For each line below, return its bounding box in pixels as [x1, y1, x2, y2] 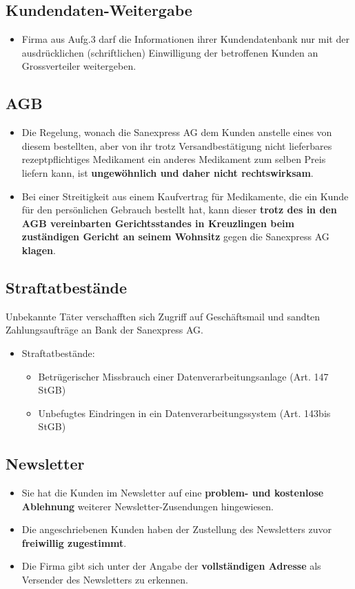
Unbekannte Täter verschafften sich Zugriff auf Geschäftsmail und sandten [6, 309, 321, 323]
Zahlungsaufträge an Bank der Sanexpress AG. [6, 322, 203, 337]
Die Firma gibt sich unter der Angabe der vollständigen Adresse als [21, 559, 321, 573]
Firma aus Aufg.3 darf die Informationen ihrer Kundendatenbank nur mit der [21, 32, 349, 46]
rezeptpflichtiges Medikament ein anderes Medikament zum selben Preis [21, 152, 326, 166]
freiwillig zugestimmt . [21, 535, 127, 550]
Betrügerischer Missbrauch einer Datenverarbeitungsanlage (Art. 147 [38, 369, 329, 383]
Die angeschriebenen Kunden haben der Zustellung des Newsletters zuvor [21, 522, 332, 537]
